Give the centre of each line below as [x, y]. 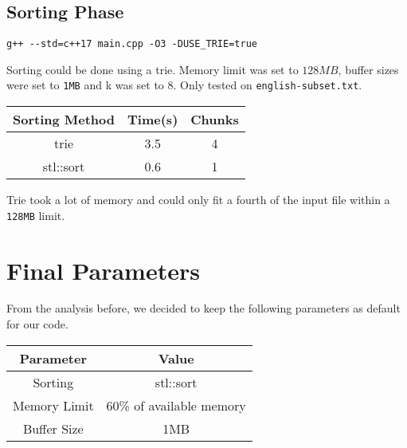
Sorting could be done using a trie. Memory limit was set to [153, 69]
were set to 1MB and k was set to [85, 85]
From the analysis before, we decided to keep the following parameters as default [203, 308]
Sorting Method [64, 120]
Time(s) [153, 120]
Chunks [215, 120]
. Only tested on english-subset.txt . [268, 85]
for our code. [37, 324]
